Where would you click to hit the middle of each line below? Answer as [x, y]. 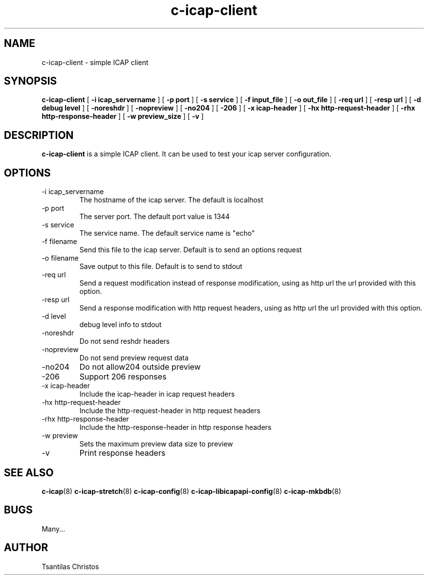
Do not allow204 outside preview [140, 367]
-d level [54, 316]
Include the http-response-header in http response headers [175, 427]
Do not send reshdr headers [125, 341]
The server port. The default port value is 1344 [155, 217]
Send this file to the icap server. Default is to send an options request [191, 250]
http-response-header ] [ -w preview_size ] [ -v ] [123, 116]
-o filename [60, 258]
